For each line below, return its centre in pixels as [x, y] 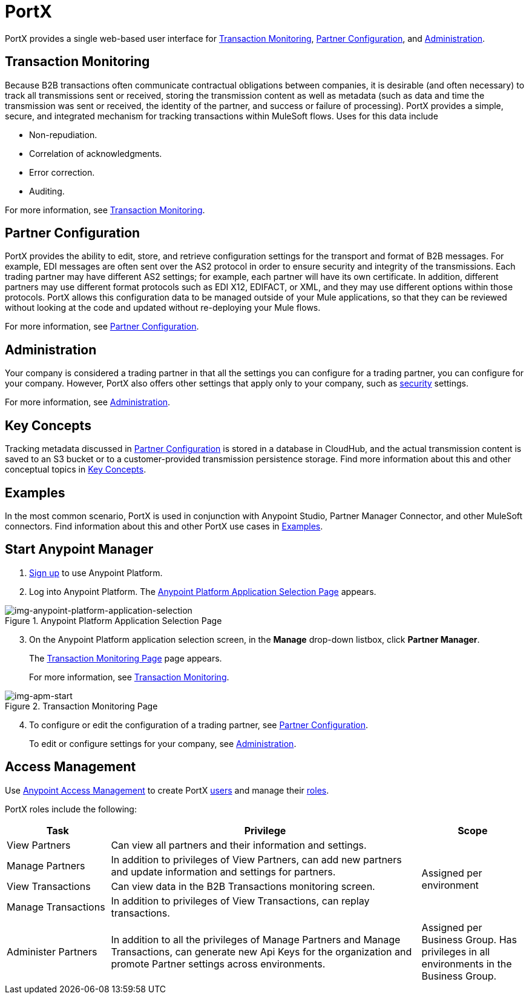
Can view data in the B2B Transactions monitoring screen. [243, 886]
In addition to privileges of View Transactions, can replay [240, 901]
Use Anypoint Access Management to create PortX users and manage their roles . [167, 790]
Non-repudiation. [63, 134]
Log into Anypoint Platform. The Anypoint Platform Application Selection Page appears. [203, 591]
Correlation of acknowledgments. [96, 153]
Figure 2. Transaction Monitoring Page [81, 706]
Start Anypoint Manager [79, 549]
